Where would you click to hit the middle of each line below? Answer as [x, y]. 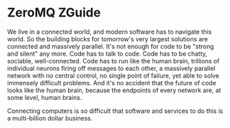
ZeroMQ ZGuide [54, 13]
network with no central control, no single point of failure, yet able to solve [113, 75]
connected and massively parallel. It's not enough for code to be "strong [111, 46]
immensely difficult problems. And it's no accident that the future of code [112, 83]
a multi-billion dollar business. [50, 118]
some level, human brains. [45, 97]
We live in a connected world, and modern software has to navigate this [109, 32]
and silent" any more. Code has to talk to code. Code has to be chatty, [107, 54]
